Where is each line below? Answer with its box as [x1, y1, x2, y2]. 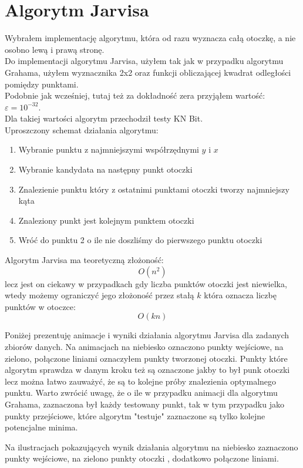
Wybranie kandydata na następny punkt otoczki [18, 163, 193, 176]
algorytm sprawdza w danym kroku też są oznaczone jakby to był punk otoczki [5, 363, 290, 376]
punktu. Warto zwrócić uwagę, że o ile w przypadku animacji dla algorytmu [5, 386, 278, 399]
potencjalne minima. [5, 421, 78, 433]
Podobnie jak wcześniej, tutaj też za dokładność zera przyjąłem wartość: [5, 89, 265, 102]
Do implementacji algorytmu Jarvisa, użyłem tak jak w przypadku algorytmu [5, 55, 284, 67]
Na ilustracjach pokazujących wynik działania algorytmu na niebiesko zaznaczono [5, 440, 298, 453]
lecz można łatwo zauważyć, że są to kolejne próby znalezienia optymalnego [5, 375, 277, 387]
